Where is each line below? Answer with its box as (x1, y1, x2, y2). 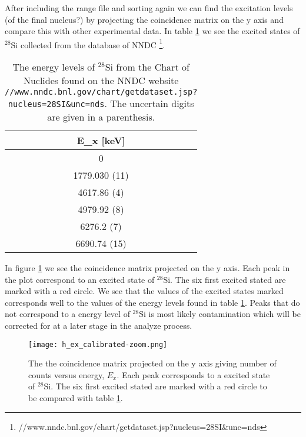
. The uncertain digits (104, 96, 194, 111)
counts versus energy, (28, 368, 105, 381)
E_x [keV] (76, 134, 125, 148)
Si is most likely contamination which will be (139, 308, 301, 320)
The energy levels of (12, 60, 95, 74)
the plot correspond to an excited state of (5, 273, 155, 285)
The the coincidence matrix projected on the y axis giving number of (28, 357, 277, 369)
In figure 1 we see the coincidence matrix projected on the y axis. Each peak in (5, 262, 290, 274)
